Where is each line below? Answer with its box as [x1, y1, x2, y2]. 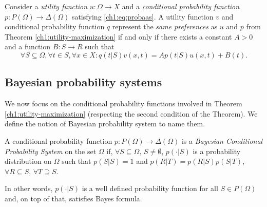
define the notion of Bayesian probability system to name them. [5, 118, 205, 129]
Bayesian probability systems [5, 74, 162, 90]
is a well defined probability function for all [82, 183, 218, 194]
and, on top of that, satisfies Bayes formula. [5, 193, 142, 203]
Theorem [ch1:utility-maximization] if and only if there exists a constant [5, 31, 232, 42]
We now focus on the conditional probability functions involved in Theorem [5, 98, 242, 109]
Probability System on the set [5, 145, 97, 156]
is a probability [193, 145, 241, 156]
